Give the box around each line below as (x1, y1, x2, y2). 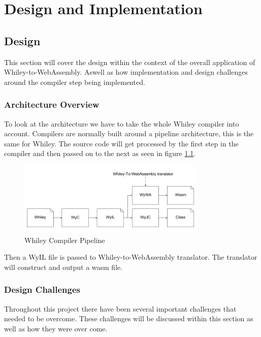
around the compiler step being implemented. (4, 76, 145, 87)
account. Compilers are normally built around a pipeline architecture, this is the (4, 128, 254, 139)
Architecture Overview (4, 98, 100, 111)
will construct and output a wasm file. (4, 261, 123, 272)
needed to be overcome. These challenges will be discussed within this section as (4, 313, 253, 324)
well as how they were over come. (4, 323, 108, 333)
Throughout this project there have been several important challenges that (4, 303, 237, 314)
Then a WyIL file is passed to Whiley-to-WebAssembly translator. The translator (4, 252, 257, 262)
